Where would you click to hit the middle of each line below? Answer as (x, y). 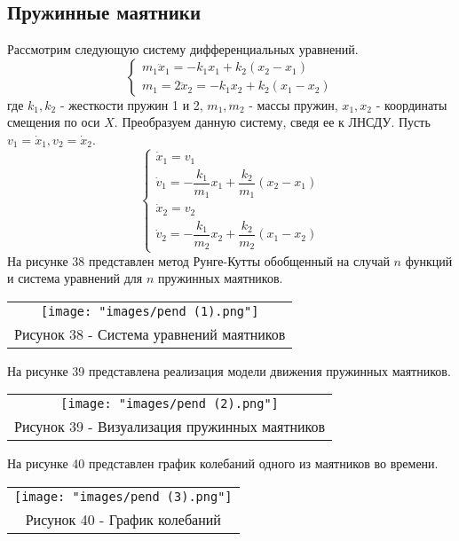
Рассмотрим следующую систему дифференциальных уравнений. (183, 49)
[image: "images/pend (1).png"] (150, 311)
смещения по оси (54, 122)
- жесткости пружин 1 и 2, (131, 104)
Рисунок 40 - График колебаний (123, 519)
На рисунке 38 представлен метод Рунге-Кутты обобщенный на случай (198, 260)
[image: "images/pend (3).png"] (123, 496)
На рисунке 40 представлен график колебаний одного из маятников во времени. (223, 463)
